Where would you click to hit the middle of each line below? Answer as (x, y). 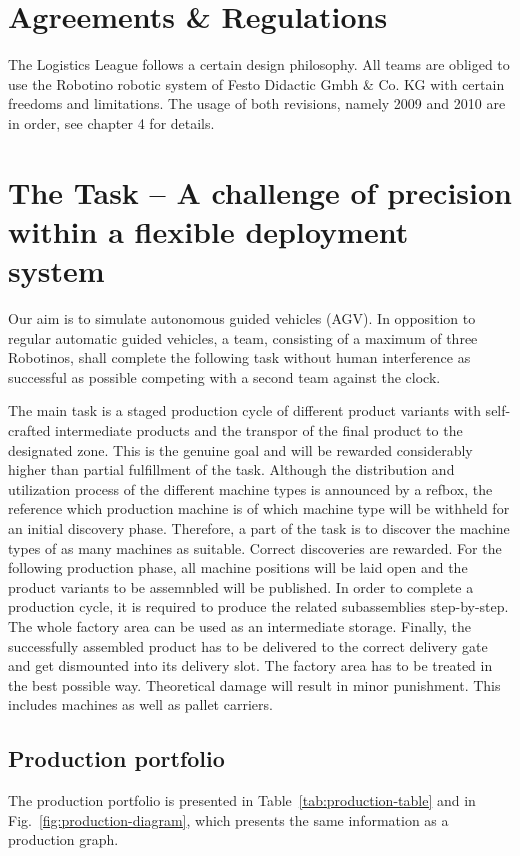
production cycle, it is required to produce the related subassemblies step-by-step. (258, 606)
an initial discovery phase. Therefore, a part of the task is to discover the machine (259, 527)
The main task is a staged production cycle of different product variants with (244, 410)
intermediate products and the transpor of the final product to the (259, 429)
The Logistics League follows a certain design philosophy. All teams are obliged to (259, 64)
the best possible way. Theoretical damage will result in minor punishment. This (254, 684)
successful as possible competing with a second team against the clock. (224, 376)
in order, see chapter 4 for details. (111, 122)
